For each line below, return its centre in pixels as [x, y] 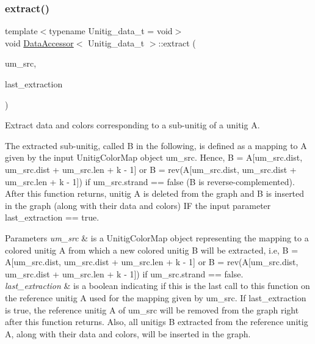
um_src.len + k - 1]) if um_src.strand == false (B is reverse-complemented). [150, 181]
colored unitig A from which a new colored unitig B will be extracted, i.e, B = [152, 250]
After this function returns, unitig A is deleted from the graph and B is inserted [155, 193]
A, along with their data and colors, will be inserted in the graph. [128, 333]
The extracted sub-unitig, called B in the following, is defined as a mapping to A [156, 145]
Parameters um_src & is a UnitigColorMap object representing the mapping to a [157, 237]
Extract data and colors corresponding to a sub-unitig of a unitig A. [132, 125]
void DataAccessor [39, 42]
